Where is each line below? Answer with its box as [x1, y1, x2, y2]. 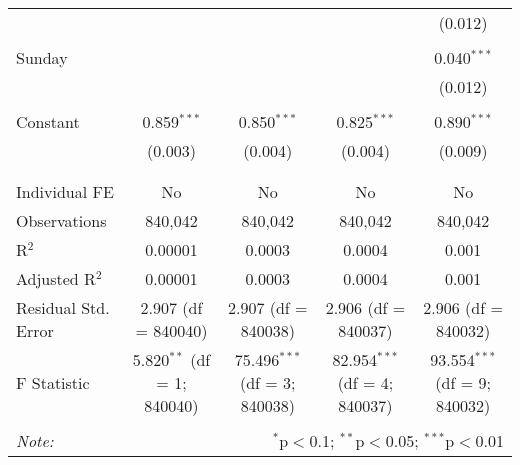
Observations [16, 209, 107, 232]
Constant [16, 110, 80, 133]
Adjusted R [16, 267, 96, 290]
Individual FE [16, 180, 114, 203]
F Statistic [16, 371, 90, 394]
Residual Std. [16, 296, 110, 319]
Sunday [16, 46, 68, 69]
